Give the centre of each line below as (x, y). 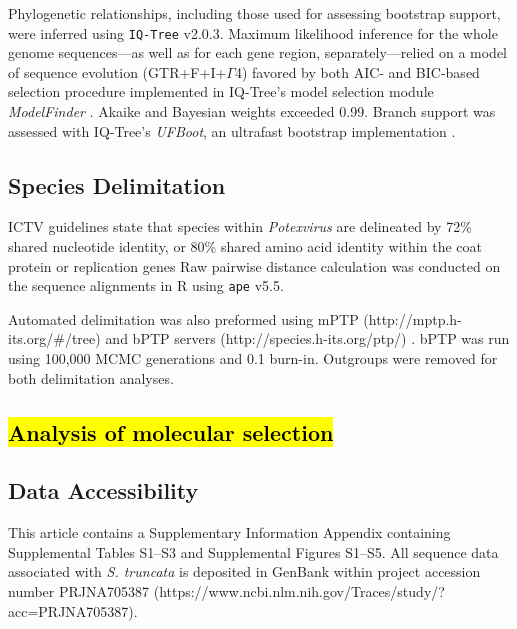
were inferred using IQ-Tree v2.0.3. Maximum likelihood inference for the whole (253, 32)
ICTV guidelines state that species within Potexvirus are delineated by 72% (240, 226)
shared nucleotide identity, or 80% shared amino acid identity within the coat (245, 246)
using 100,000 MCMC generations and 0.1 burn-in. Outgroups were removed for (253, 358)
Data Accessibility (103, 490)
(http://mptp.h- (412, 318)
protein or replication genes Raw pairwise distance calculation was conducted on (254, 265)
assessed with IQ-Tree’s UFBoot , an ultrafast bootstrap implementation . (232, 130)
